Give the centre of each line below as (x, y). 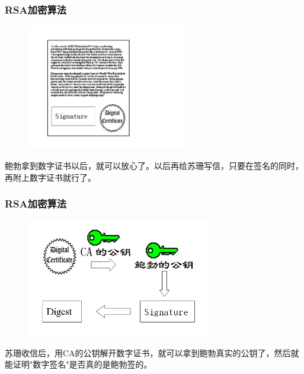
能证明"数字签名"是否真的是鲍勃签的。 (79, 364)
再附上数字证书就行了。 (50, 177)
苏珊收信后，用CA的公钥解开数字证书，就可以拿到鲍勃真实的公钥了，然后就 (152, 352)
